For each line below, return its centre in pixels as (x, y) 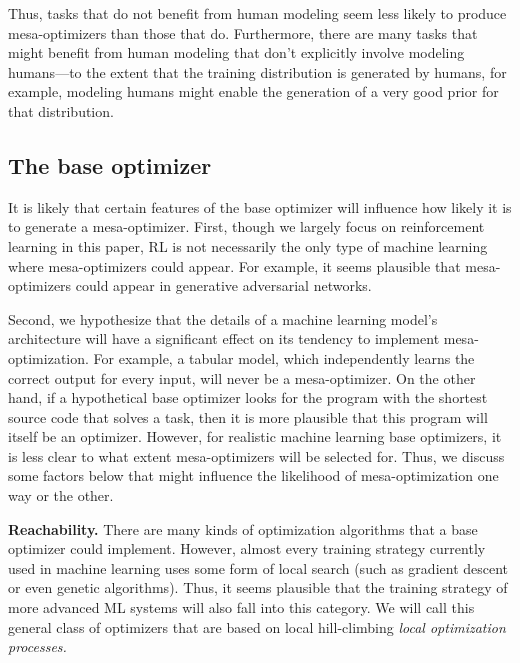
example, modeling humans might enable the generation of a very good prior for (253, 91)
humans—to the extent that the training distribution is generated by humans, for (257, 71)
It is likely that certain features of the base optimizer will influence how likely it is (260, 206)
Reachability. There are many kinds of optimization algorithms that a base (243, 528)
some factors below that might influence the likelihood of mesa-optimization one (253, 475)
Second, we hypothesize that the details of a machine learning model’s (223, 318)
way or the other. (61, 495)
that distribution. (61, 110)
